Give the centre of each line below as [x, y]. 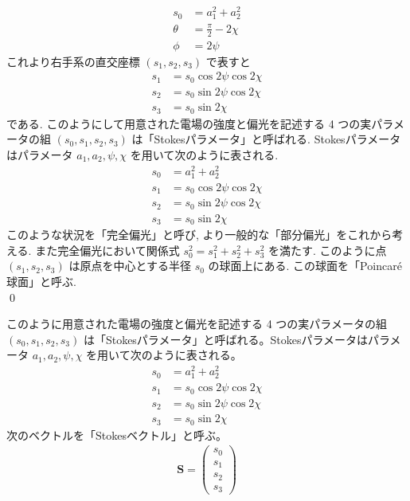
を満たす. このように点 [328, 250]
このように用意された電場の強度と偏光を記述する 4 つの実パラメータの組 [197, 324]
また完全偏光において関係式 [107, 250]
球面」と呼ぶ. [41, 281]
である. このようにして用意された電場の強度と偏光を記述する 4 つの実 [189, 123]
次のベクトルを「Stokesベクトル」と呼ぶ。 [117, 434]
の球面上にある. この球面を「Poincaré [305, 266]
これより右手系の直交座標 [73, 61]
